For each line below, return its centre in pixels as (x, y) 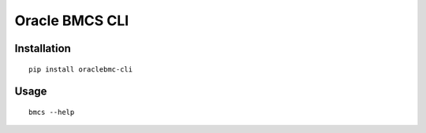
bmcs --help (52, 112)
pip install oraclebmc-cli (81, 69)
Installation (43, 48)
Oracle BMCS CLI (72, 20)
